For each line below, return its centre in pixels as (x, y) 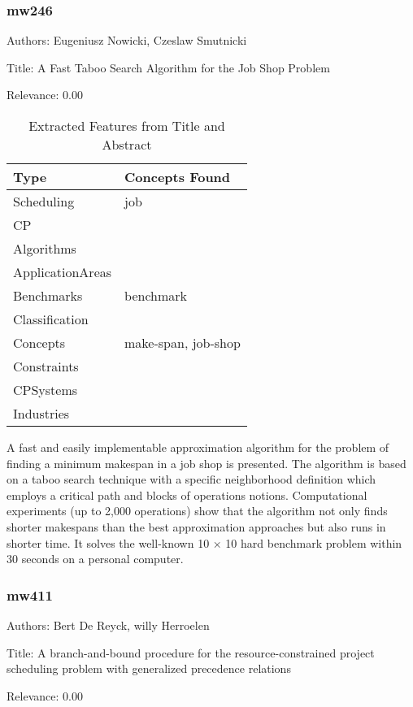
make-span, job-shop (183, 343)
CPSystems (46, 390)
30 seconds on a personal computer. (95, 559)
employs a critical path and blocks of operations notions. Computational (187, 494)
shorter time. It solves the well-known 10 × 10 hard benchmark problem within (204, 542)
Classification (51, 319)
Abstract (127, 144)
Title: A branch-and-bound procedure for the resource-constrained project (191, 652)
